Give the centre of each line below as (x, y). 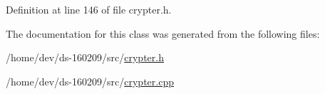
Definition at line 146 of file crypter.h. (89, 9)
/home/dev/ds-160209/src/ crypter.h (85, 57)
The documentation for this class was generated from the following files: (163, 33)
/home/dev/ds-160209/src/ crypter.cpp (90, 81)
